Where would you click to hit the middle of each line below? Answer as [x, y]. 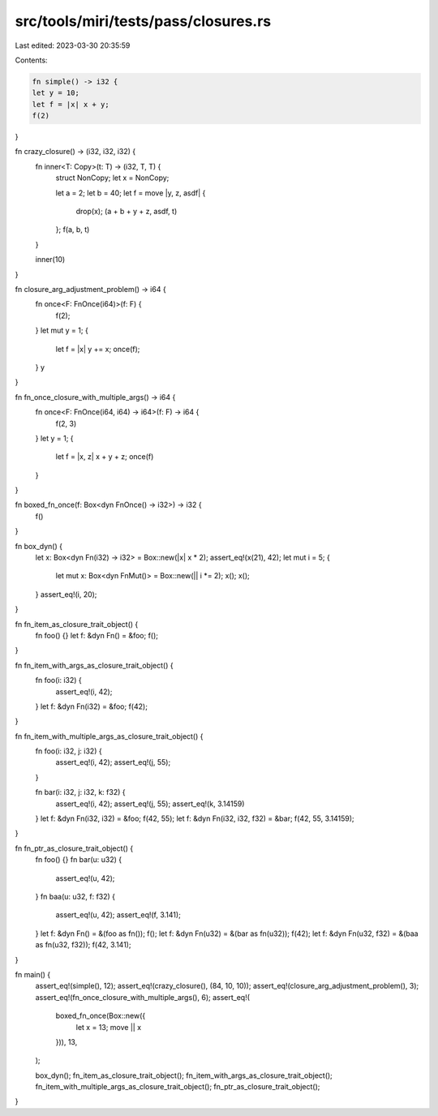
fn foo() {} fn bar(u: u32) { [79, 860]
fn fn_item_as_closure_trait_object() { [77, 624]
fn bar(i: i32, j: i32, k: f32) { [80, 792]
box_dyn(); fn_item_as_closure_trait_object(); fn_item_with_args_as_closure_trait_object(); [184, 1075]
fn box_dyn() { [39, 546]
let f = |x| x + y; [71, 104]
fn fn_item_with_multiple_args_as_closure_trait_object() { [109, 736]
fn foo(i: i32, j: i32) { [69, 751]
